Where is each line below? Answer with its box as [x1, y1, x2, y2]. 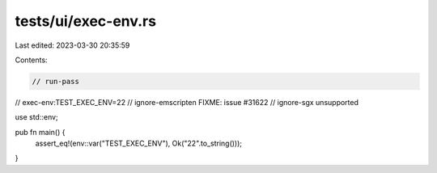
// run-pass [32, 77, 80, 86]
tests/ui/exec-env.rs [15, 12, 157, 30]
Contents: [15, 55, 48, 65]
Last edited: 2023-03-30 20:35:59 [15, 40, 130, 50]
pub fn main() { [15, 127, 66, 137]
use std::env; [15, 112, 58, 122]
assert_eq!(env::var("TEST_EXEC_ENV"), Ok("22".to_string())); [35, 138, 243, 149]
